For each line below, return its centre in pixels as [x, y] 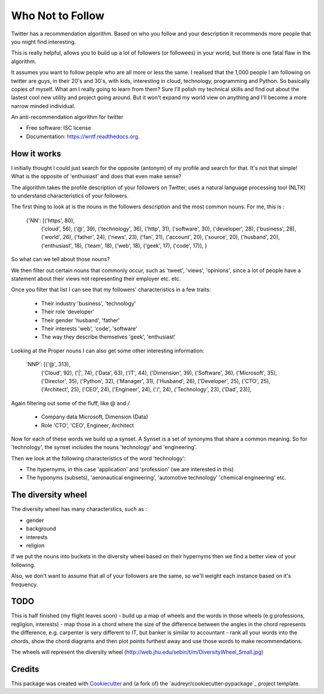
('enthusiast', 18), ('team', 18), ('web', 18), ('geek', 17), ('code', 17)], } [124, 246]
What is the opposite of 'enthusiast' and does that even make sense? [96, 177]
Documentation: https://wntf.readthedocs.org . [83, 136]
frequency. [25, 584]
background [41, 529]
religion [35, 545]
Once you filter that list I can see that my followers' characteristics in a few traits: [111, 290]
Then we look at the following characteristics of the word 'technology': [98, 458]
